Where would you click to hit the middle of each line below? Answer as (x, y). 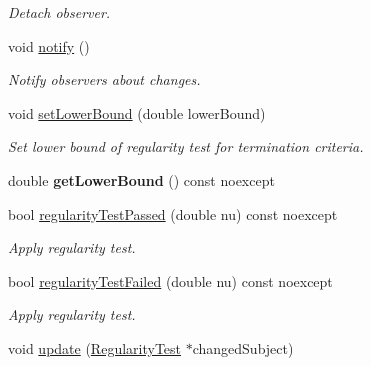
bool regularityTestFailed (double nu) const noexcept (170, 280)
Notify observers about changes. (104, 79)
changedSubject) (243, 347)
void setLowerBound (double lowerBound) (137, 112)
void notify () (49, 45)
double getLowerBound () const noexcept (141, 179)
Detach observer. (59, 12)
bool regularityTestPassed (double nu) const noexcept (173, 213)
